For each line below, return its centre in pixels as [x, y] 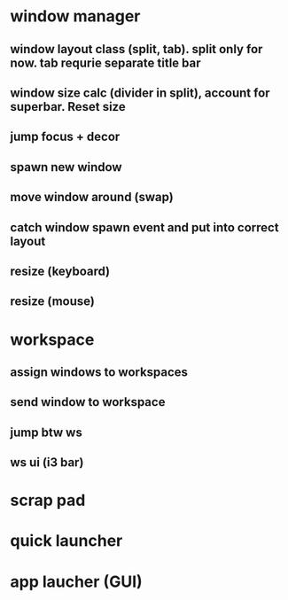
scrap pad [48, 500]
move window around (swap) [92, 197]
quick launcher [66, 541]
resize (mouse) [53, 302]
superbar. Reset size [68, 107]
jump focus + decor [65, 137]
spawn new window [66, 167]
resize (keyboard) [60, 271]
